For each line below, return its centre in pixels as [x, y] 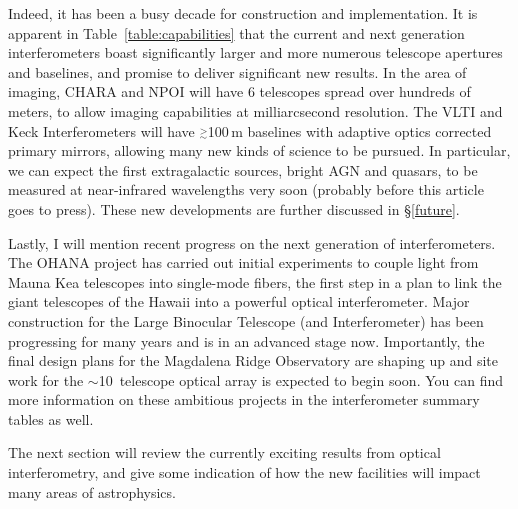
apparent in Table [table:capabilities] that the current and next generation [236, 32]
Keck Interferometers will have [101, 130]
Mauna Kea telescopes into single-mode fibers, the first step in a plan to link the [255, 281]
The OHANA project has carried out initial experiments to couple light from [243, 262]
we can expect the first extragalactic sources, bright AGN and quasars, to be [243, 169]
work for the [46, 379]
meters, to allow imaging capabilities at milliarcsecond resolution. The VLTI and [255, 110]
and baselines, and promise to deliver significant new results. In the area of [237, 71]
